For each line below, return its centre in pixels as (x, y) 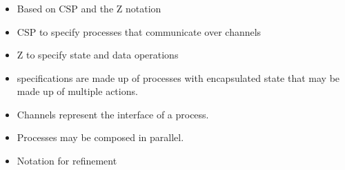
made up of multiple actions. (77, 91)
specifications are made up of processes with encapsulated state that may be (178, 77)
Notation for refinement (67, 161)
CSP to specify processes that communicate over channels (139, 31)
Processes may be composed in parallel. (100, 137)
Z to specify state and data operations (98, 55)
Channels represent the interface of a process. (113, 114)
